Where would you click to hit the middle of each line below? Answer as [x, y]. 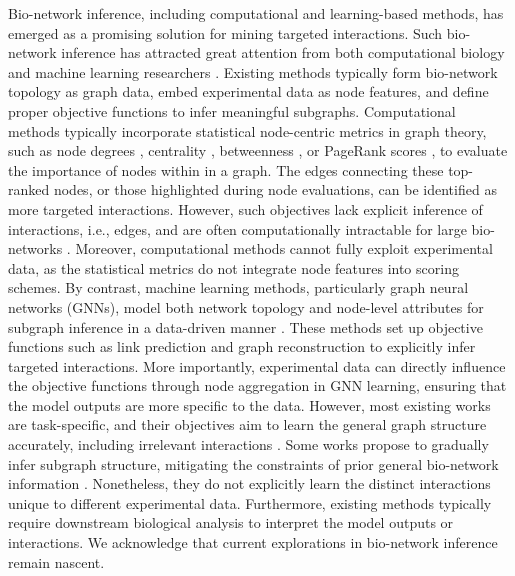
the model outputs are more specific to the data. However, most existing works [249, 404]
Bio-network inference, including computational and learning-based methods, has [256, 13]
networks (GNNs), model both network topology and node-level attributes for [246, 306]
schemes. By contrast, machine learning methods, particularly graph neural [238, 287]
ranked [29, 189]
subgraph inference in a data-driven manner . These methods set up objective [245, 326]
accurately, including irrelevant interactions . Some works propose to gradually [248, 444]
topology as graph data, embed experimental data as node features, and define [248, 91]
